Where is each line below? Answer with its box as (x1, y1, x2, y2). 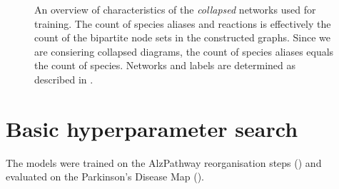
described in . (34, 71, 93, 86)
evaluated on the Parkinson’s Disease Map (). (6, 169, 205, 184)
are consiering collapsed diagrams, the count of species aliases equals (34, 44, 334, 58)
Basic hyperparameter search (6, 113, 298, 143)
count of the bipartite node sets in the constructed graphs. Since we (34, 30, 330, 45)
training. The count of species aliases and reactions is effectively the (34, 16, 331, 31)
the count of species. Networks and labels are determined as (34, 58, 296, 73)
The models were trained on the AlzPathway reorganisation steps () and (6, 155, 322, 170)
